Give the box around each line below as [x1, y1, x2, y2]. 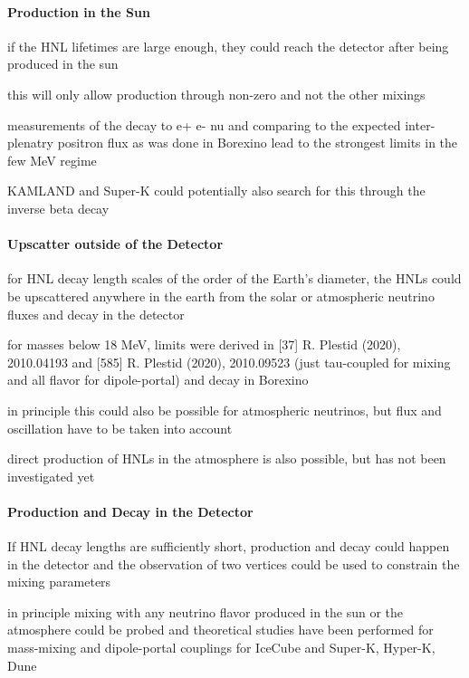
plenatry [7, 133, 54, 152]
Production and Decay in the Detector [7, 501, 254, 520]
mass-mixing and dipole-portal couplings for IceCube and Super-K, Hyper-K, [7, 638, 435, 657]
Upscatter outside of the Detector [7, 234, 224, 253]
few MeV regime [7, 150, 97, 169]
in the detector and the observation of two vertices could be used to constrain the [7, 554, 460, 573]
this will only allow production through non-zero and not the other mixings [7, 84, 426, 103]
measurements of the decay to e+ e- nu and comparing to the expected [7, 115, 401, 134]
